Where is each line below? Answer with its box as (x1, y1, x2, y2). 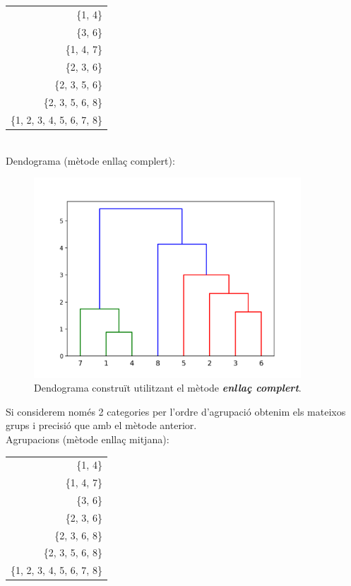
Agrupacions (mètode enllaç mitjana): (6, 431, 169, 446)
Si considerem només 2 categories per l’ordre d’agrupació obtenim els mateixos (6, 404, 346, 418)
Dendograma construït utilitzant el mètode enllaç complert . (34, 380, 302, 395)
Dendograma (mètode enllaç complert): (6, 153, 175, 168)
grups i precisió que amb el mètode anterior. (6, 418, 197, 433)
